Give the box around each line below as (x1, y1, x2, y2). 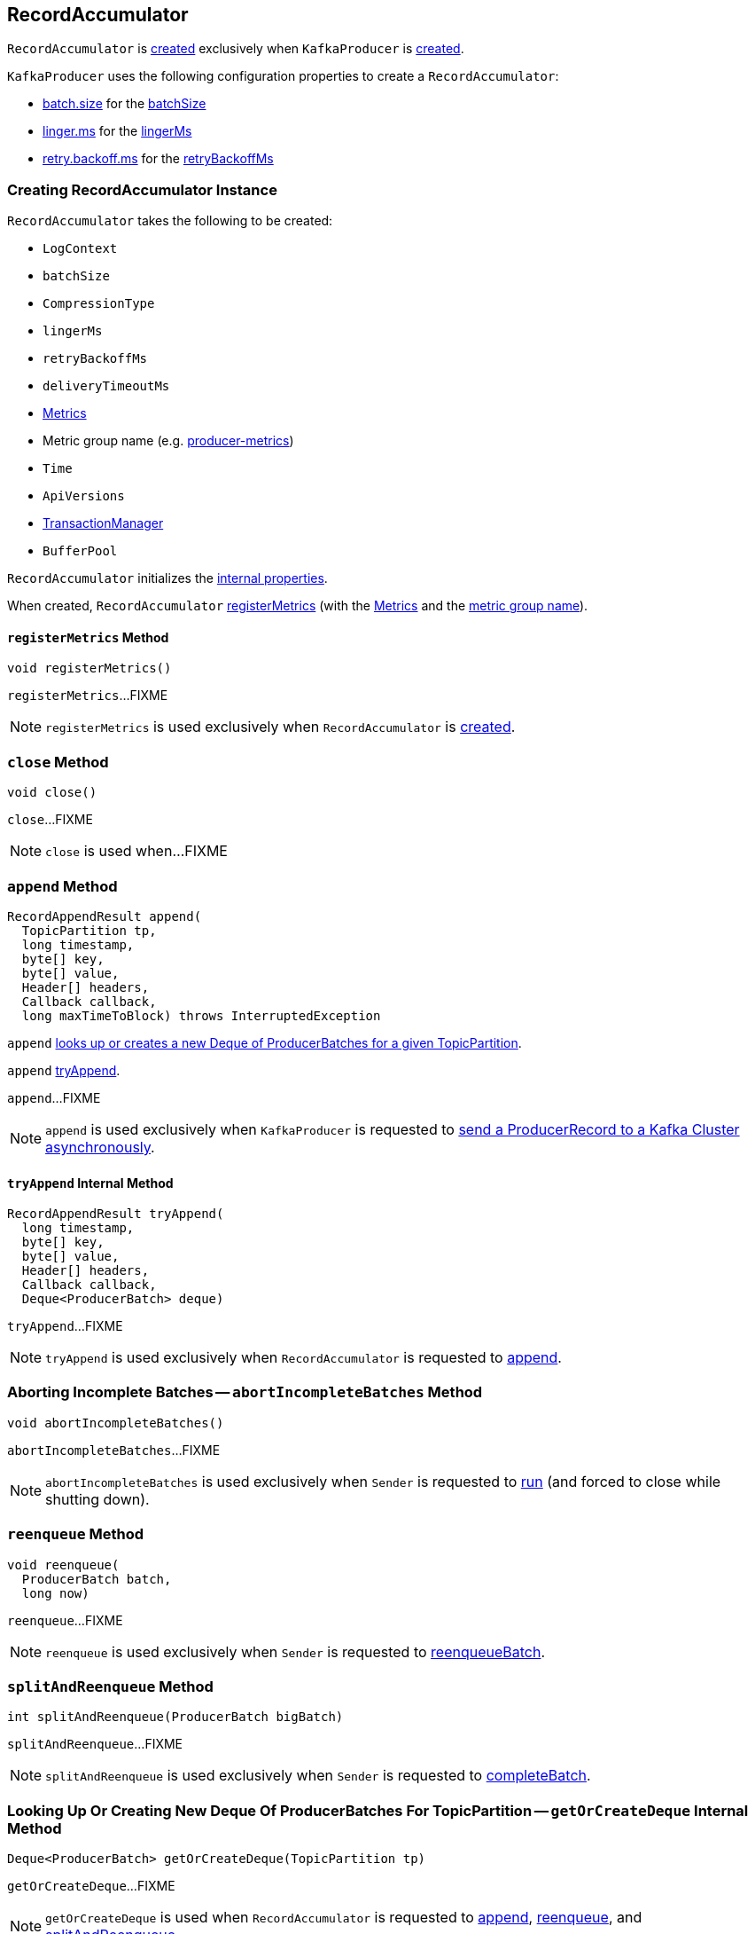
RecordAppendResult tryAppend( (7, 1207, 224, 1222)
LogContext (43, 241, 118, 256)
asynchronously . (45, 1137, 155, 1156)
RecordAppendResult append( (7, 908, 202, 924)
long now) (21, 1585, 90, 1600)
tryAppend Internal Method (7, 1175, 174, 1191)
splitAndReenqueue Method (7, 1677, 214, 1695)
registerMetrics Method (7, 629, 169, 645)
